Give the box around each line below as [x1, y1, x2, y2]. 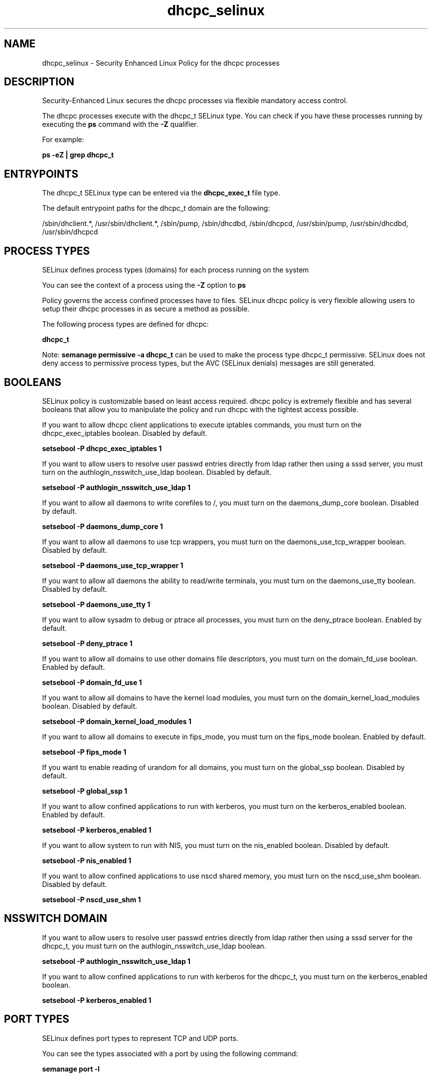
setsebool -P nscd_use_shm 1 [42, 895, 141, 904]
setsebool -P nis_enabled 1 [42, 856, 132, 865]
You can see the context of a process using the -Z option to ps [42, 281, 246, 290]
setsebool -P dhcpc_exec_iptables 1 [42, 444, 162, 453]
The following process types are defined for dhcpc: [42, 320, 209, 329]
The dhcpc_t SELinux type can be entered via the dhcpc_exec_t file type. [42, 189, 281, 197]
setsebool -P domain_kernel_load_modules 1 [42, 717, 192, 726]
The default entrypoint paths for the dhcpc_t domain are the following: [42, 204, 270, 213]
